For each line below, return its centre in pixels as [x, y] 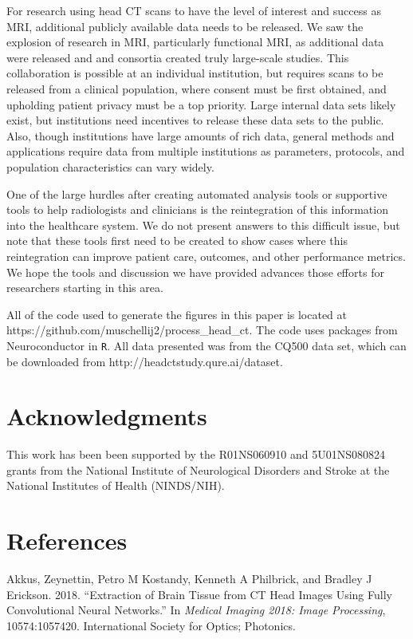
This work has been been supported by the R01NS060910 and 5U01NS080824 [196, 454]
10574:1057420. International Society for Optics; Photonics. [151, 625]
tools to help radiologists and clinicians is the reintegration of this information [197, 209]
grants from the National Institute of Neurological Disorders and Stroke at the [198, 469]
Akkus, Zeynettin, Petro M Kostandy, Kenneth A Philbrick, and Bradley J [189, 579]
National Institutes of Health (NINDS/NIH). [116, 485]
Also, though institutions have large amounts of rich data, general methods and [201, 135]
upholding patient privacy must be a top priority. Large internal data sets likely [201, 104]
